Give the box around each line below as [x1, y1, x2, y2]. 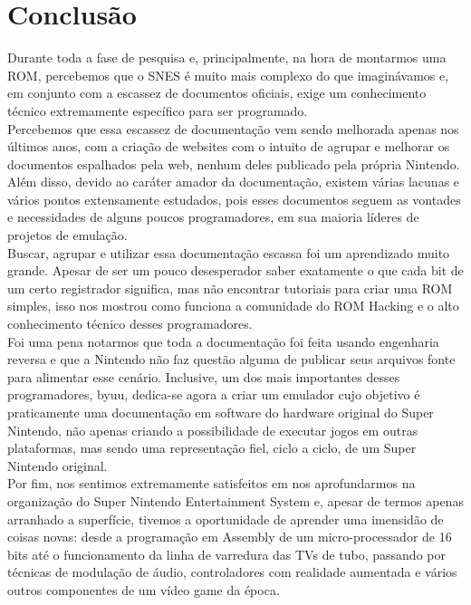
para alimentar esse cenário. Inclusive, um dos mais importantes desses [7, 367, 400, 386]
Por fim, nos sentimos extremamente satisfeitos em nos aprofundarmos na [7, 474, 416, 493]
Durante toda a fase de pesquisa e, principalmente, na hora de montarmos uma [7, 48, 447, 67]
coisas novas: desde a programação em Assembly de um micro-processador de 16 [7, 527, 452, 546]
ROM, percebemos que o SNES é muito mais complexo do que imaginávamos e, [7, 65, 449, 84]
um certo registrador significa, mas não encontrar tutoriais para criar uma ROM [7, 278, 453, 297]
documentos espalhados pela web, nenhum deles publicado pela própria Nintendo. [7, 154, 460, 173]
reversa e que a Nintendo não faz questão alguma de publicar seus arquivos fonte [7, 350, 456, 369]
